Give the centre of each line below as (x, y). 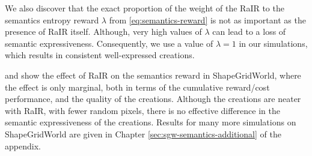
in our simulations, (273, 43)
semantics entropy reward (52, 19)
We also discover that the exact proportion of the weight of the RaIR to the (145, 8)
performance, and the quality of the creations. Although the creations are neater (153, 99)
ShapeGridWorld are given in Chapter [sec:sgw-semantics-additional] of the (143, 133)
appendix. (23, 145)
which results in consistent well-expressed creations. (100, 55)
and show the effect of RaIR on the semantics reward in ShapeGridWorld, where (153, 75)
